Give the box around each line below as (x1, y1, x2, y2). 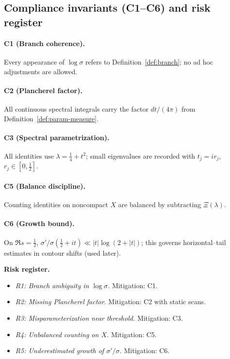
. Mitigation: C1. (108, 280, 158, 290)
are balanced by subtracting (118, 199, 201, 210)
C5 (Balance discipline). (4, 180, 86, 191)
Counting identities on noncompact (4, 199, 108, 210)
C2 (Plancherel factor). (4, 85, 82, 95)
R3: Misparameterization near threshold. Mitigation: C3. (15, 312, 183, 323)
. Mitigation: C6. (119, 345, 170, 356)
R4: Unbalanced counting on (15, 329, 99, 339)
